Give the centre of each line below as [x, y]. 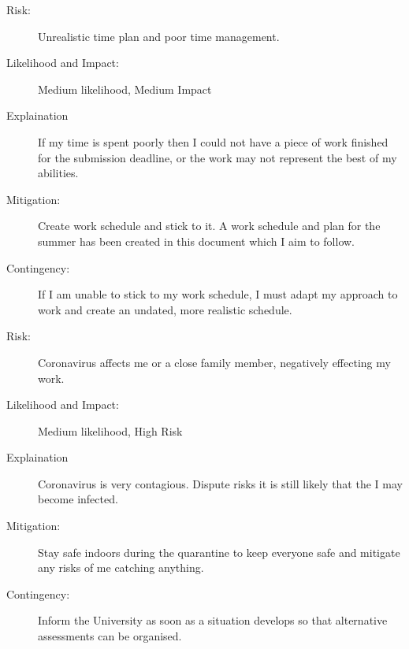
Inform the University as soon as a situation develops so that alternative [213, 620]
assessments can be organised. [110, 636]
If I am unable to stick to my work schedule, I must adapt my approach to [218, 294]
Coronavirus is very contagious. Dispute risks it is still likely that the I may [220, 483]
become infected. [78, 499]
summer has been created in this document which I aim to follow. [196, 241]
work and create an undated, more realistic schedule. [165, 309]
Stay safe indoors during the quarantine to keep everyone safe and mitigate [219, 552]
